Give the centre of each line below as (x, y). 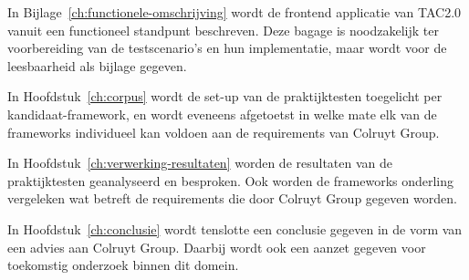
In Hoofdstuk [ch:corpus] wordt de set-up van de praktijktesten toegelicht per (225, 96)
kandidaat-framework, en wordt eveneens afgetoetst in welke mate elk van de (222, 114)
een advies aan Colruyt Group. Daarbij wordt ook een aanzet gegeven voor (217, 247)
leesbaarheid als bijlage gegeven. (97, 65)
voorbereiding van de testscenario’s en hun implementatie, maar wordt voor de (227, 48)
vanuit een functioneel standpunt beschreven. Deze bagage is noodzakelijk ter (224, 30)
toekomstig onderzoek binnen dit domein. (123, 265)
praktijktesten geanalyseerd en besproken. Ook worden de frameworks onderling (231, 180)
